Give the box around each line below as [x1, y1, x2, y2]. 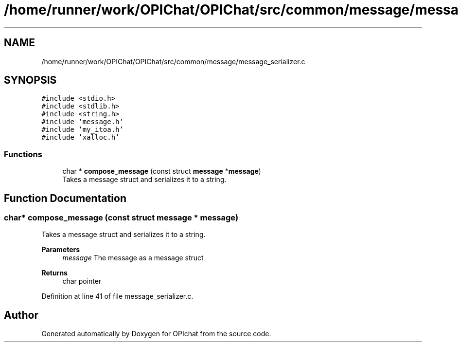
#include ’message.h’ [41, 118, 124, 126]
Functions [4, 149, 42, 159]
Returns [41, 269, 68, 277]
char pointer [62, 277, 102, 286]
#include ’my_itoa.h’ [41, 126, 124, 134]
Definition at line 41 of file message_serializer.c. [41, 292, 194, 301]
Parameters [41, 245, 80, 254]
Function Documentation [4, 192, 126, 204]
